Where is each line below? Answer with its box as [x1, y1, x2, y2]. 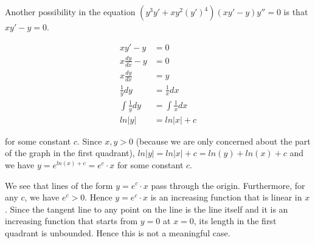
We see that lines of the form [5, 179, 113, 191]
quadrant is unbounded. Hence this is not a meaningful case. [5, 226, 230, 239]
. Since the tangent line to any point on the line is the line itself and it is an [5, 202, 288, 215]
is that [283, 5, 308, 18]
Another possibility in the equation [5, 5, 136, 18]
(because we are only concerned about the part [136, 134, 311, 147]
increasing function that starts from [5, 214, 138, 227]
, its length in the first [193, 214, 277, 227]
